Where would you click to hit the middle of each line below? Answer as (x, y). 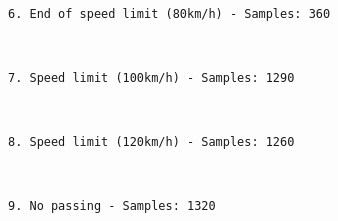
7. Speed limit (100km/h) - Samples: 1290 (151, 77)
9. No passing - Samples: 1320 (112, 206)
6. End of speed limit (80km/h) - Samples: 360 (169, 13)
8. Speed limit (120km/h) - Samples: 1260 (151, 142)
